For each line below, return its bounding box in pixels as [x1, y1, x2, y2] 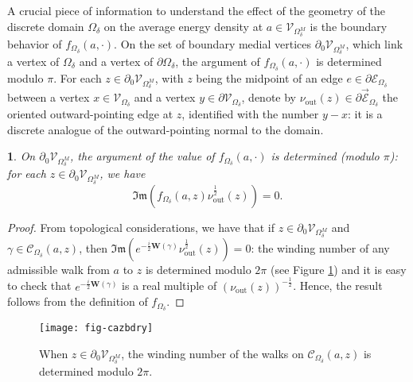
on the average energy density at [103, 17, 263, 34]
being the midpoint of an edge [196, 69, 343, 86]
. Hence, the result [293, 277, 383, 294]
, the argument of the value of [70, 148, 215, 164]
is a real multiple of [122, 277, 217, 294]
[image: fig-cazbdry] [39, 322, 154, 334]
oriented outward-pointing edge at [7, 106, 173, 122]
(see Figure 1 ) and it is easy [270, 260, 407, 277]
